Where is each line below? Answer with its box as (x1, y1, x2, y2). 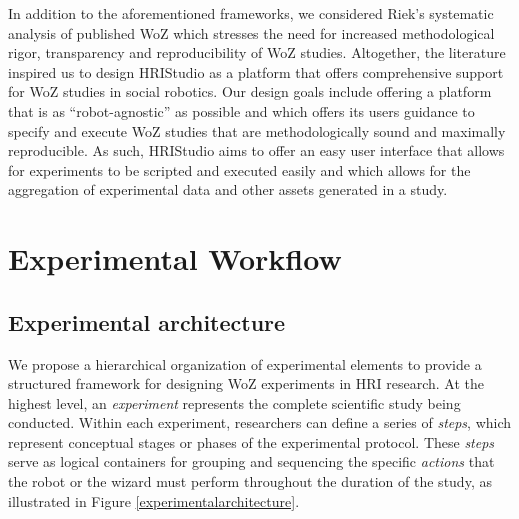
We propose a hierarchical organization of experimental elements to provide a (8, 353, 482, 374)
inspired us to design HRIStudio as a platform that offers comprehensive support (8, 61, 504, 82)
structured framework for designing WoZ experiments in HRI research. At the (8, 373, 485, 394)
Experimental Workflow (8, 238, 342, 279)
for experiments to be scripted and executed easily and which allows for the (8, 159, 471, 180)
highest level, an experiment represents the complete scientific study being (8, 392, 461, 413)
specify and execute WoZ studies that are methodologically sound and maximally (8, 120, 506, 141)
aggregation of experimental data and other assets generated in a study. (8, 179, 448, 200)
